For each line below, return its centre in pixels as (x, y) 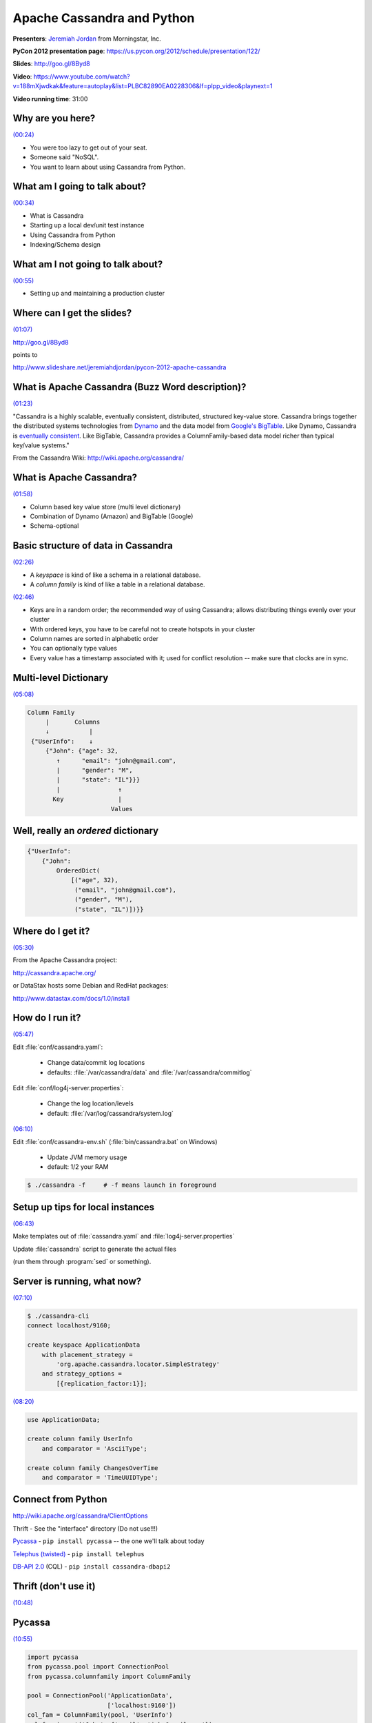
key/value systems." (41, 445)
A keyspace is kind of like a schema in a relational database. (115, 575)
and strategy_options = (82, 1374)
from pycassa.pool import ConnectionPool (98, 1667)
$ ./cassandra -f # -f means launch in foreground (122, 1185)
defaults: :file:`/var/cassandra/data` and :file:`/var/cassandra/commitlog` (149, 1072)
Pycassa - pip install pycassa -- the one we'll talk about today (108, 1541)
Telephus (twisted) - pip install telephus (79, 1553)
